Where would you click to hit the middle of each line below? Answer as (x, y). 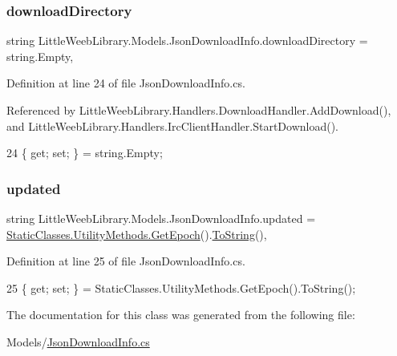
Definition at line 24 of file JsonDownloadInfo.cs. (126, 83)
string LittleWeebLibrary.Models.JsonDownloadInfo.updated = (161, 218)
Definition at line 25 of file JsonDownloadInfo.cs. (126, 261)
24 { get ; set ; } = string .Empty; (85, 153)
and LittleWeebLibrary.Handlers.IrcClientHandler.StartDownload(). (172, 125)
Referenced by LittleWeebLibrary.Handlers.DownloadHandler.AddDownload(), (199, 110)
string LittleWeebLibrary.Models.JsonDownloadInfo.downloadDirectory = (187, 40)
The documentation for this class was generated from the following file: (181, 315)
